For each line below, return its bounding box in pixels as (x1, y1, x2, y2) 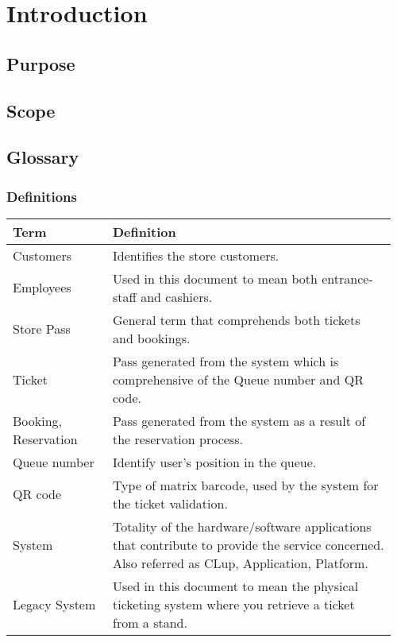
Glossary (6, 145, 79, 169)
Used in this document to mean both (112, 269, 318, 288)
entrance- (322, 269, 373, 288)
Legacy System (13, 594, 96, 613)
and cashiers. (141, 287, 213, 306)
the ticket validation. (112, 493, 228, 512)
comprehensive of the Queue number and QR (112, 369, 364, 389)
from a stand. (112, 613, 187, 632)
